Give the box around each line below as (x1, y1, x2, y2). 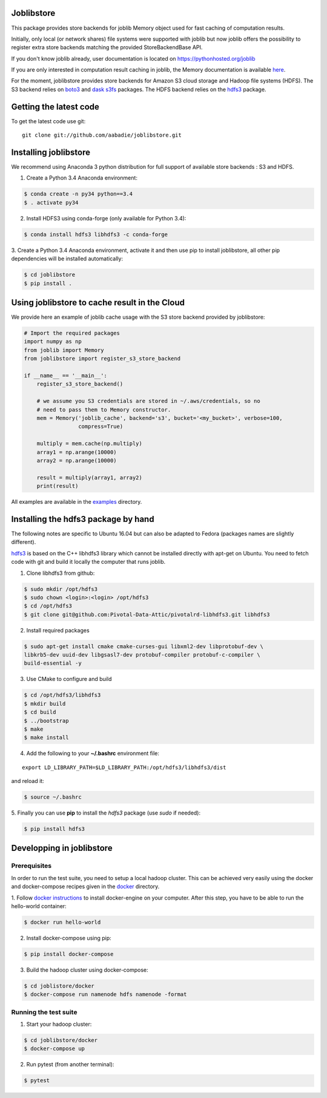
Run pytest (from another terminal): (26, 1061, 114, 1068)
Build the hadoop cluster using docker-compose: (26, 966, 148, 974)
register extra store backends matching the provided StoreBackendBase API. (11, 44, 203, 51)
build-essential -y (24, 660, 82, 667)
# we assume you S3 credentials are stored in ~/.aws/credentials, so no (36, 398, 260, 405)
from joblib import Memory (24, 347, 104, 353)
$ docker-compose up (24, 1045, 85, 1052)
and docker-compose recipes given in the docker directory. (11, 883, 160, 890)
